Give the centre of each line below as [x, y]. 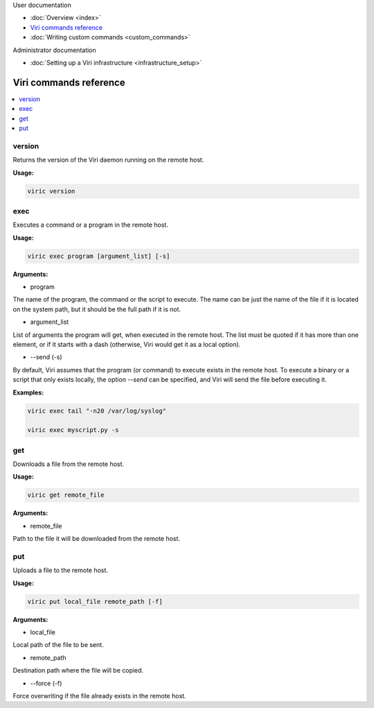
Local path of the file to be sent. [58, 645]
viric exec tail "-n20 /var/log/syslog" [97, 411]
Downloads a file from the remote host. [69, 464]
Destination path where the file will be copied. [78, 671]
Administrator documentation [54, 50]
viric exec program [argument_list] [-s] [99, 256]
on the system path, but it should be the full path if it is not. [97, 309]
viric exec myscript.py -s [73, 430]
